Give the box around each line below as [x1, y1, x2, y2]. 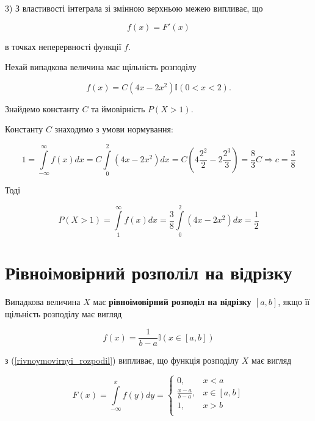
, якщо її [278, 295, 310, 308]
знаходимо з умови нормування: [54, 123, 173, 135]
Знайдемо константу [5, 102, 79, 115]
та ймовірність [91, 102, 145, 115]
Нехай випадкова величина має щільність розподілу [5, 60, 197, 73]
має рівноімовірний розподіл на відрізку [93, 295, 252, 308]
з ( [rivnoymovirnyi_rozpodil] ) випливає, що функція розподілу [5, 354, 239, 367]
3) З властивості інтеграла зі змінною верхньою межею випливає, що [5, 2, 263, 14]
